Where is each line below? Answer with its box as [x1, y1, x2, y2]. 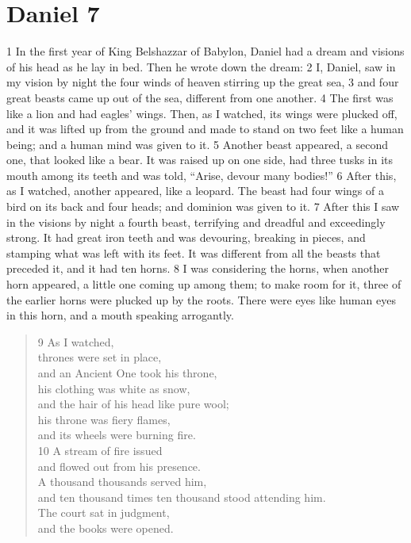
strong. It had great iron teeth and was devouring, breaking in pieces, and [6, 229, 366, 246]
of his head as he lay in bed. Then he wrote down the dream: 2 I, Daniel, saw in [6, 58, 396, 75]
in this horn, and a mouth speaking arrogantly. [6, 307, 234, 323]
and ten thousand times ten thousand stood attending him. [37, 488, 326, 505]
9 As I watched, [37, 333, 114, 350]
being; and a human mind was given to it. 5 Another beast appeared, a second [6, 136, 388, 152]
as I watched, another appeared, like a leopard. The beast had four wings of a [6, 182, 384, 199]
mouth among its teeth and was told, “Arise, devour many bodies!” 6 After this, [6, 166, 397, 183]
